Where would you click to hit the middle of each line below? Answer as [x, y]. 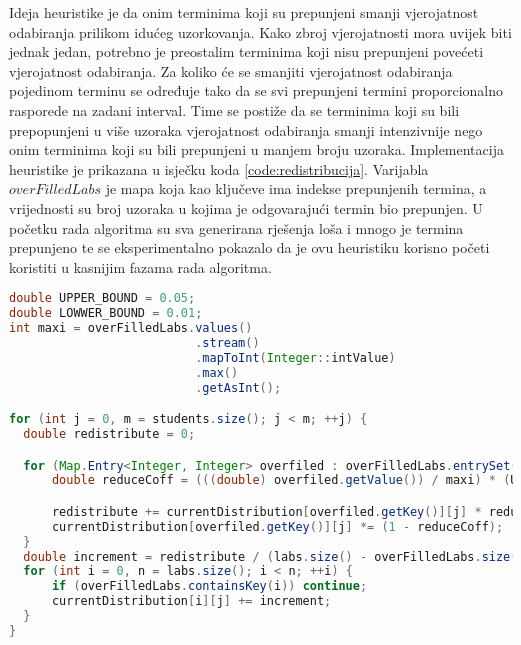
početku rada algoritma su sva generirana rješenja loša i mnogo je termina [236, 227]
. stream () [227, 342]
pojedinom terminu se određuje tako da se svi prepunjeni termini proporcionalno [256, 90]
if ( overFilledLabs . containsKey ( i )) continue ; [209, 586]
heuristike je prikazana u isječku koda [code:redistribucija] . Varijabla [219, 168]
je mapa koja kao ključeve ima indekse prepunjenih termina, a [296, 188]
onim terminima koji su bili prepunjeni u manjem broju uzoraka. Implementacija [256, 149]
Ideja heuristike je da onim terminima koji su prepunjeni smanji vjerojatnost [244, 12]
